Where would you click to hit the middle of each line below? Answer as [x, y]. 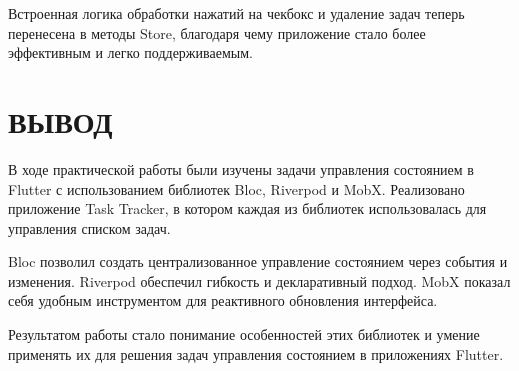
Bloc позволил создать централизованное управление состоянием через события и [258, 261]
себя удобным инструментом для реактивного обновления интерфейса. [223, 300]
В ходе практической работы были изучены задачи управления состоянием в [241, 168]
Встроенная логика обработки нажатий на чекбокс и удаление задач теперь [236, 13]
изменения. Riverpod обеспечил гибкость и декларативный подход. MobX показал [259, 280]
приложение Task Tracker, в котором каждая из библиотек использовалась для [247, 208]
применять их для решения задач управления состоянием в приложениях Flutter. [256, 353]
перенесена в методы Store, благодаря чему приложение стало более [217, 32]
